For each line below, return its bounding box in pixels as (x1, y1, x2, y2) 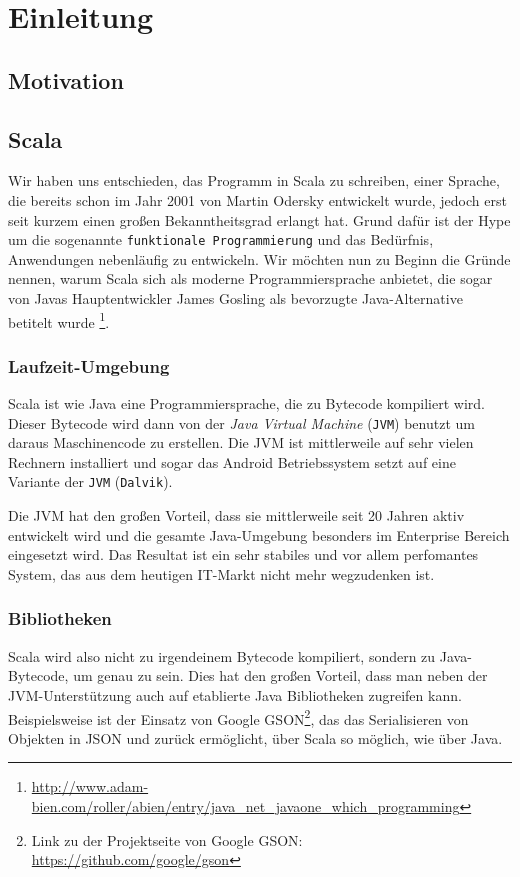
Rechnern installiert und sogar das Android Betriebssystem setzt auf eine (8, 451, 456, 472)
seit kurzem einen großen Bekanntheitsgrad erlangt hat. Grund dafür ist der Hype (8, 209, 511, 230)
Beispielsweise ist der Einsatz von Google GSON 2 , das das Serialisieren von (8, 705, 469, 729)
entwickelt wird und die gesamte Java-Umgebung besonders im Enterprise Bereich (8, 524, 510, 545)
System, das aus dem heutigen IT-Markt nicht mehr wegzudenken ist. (8, 563, 435, 584)
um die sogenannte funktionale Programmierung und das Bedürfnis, (8, 229, 434, 250)
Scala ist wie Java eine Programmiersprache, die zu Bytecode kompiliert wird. (8, 393, 485, 414)
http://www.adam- (31, 776, 149, 797)
